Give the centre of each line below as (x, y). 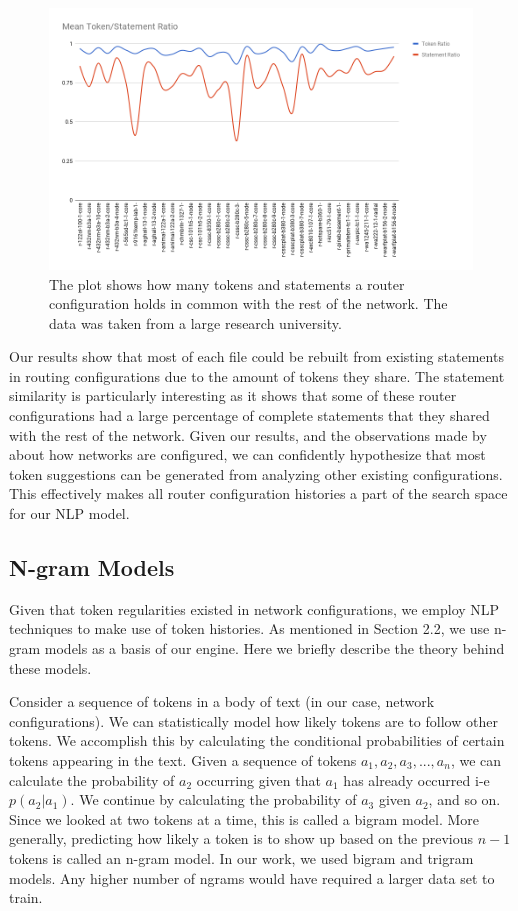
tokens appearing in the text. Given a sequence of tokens (183, 760)
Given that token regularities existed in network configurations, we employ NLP (254, 608)
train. (26, 897)
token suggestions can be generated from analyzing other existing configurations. (256, 473)
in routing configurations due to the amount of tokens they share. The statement (257, 375)
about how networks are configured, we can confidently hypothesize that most (247, 454)
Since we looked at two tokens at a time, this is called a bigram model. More (244, 818)
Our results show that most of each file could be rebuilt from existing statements (256, 356)
